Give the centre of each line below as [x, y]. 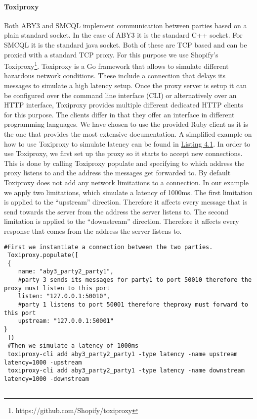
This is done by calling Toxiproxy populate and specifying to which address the [124, 163]
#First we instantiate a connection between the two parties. [108, 247]
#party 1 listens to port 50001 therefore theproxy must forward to [133, 305]
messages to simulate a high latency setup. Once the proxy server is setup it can [126, 85]
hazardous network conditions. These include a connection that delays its [115, 76]
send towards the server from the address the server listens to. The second [116, 211]
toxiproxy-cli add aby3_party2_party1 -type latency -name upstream [123, 354]
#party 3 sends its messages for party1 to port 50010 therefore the [135, 280]
